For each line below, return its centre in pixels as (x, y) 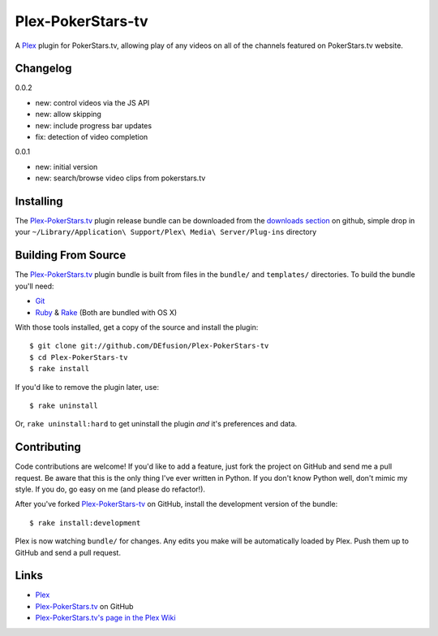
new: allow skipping (68, 115)
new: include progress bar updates (94, 125)
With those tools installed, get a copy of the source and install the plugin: (137, 327)
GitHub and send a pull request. (68, 552)
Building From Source (71, 255)
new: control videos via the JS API (92, 102)
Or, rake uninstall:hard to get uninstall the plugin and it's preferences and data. (156, 424)
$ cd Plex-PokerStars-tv (79, 357)
